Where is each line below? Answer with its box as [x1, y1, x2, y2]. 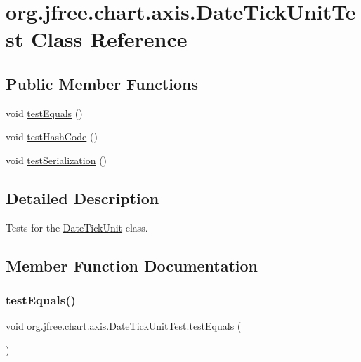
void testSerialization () [6, 152, 107, 167]
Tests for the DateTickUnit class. [6, 220, 148, 234]
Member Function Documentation [6, 254, 258, 276]
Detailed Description [6, 187, 159, 208]
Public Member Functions [6, 72, 198, 94]
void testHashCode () [6, 129, 98, 144]
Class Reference [30, 25, 188, 53]
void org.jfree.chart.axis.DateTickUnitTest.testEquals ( [6, 319, 242, 333]
